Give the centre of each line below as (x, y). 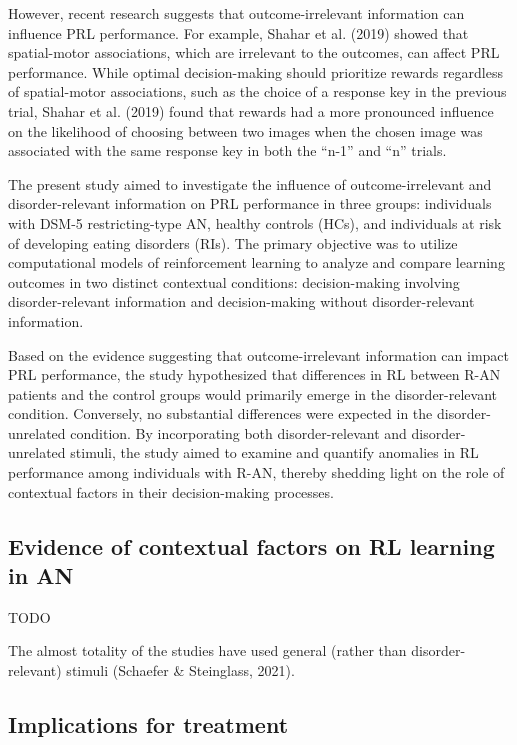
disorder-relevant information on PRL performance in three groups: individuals (250, 203)
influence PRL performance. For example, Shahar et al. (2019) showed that (238, 32)
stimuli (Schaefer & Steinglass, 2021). (180, 670)
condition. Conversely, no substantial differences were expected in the (220, 413)
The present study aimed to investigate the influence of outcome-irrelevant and (250, 183)
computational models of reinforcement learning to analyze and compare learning (256, 262)
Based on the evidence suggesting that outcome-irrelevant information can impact (259, 354)
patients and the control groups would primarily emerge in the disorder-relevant (253, 393)
